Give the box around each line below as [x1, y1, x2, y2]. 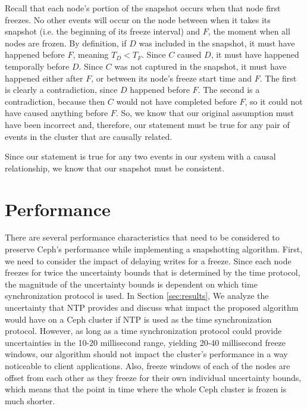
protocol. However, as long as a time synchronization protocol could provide [5, 324, 282, 337]
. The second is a [198, 83, 260, 96]
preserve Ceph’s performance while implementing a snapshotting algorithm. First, [5, 243, 303, 255]
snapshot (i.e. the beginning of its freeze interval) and [5, 25, 201, 38]
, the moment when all [208, 25, 290, 38]
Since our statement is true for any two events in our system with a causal [5, 150, 276, 163]
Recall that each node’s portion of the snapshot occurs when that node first [5, 2, 281, 14]
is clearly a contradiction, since [5, 83, 118, 96]
